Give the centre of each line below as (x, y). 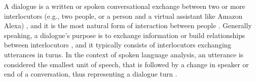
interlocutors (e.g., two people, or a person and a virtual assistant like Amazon (123, 16)
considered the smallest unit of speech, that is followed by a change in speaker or (127, 64)
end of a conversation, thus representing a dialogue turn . (91, 74)
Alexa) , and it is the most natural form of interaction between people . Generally (128, 25)
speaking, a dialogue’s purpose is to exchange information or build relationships (125, 35)
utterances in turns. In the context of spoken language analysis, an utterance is (124, 54)
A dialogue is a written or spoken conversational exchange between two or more (125, 6)
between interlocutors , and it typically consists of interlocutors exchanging (118, 45)
